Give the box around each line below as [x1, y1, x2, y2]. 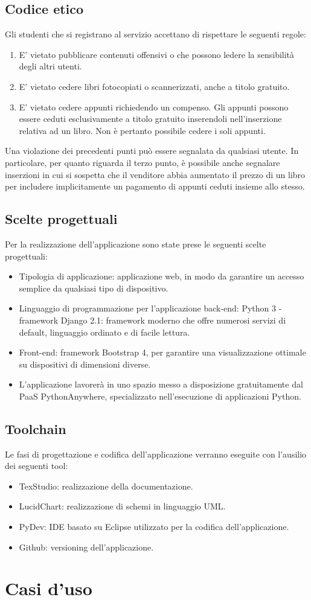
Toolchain [5, 419, 66, 438]
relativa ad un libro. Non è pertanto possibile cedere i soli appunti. [19, 124, 266, 136]
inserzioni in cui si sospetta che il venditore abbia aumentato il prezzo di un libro [5, 168, 306, 180]
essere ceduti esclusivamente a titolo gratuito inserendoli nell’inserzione [19, 112, 282, 125]
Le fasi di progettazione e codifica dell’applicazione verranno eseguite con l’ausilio [5, 447, 307, 460]
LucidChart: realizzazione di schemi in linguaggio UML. [19, 500, 226, 512]
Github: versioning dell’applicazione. [19, 540, 154, 553]
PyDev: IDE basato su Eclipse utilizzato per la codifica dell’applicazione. [19, 520, 289, 533]
